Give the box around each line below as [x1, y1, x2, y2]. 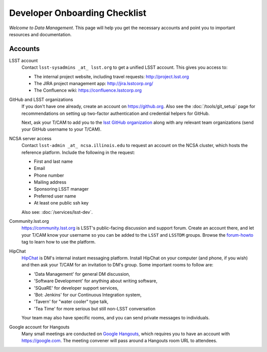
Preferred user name [34, 193, 76, 199]
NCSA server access [9, 135, 52, 141]
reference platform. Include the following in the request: [21, 149, 135, 155]
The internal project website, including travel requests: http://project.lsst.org [34, 73, 189, 79]
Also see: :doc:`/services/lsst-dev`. [21, 209, 93, 215]
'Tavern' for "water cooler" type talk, [34, 299, 109, 304]
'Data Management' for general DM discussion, [34, 271, 131, 277]
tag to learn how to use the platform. [21, 239, 96, 245]
